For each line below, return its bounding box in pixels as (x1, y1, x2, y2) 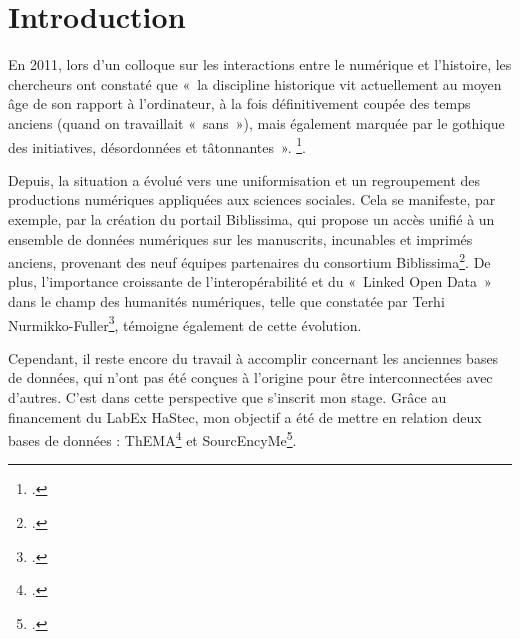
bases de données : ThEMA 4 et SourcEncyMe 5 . (8, 427, 297, 450)
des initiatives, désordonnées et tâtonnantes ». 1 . (8, 133, 306, 157)
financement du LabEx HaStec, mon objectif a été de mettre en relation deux (8, 406, 482, 427)
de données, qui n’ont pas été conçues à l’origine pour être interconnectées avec (8, 367, 493, 388)
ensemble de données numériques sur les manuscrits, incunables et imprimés (8, 228, 473, 249)
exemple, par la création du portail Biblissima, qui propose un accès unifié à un (8, 208, 495, 229)
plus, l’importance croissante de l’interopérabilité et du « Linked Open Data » (8, 271, 492, 292)
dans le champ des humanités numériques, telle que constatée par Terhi (8, 290, 445, 311)
